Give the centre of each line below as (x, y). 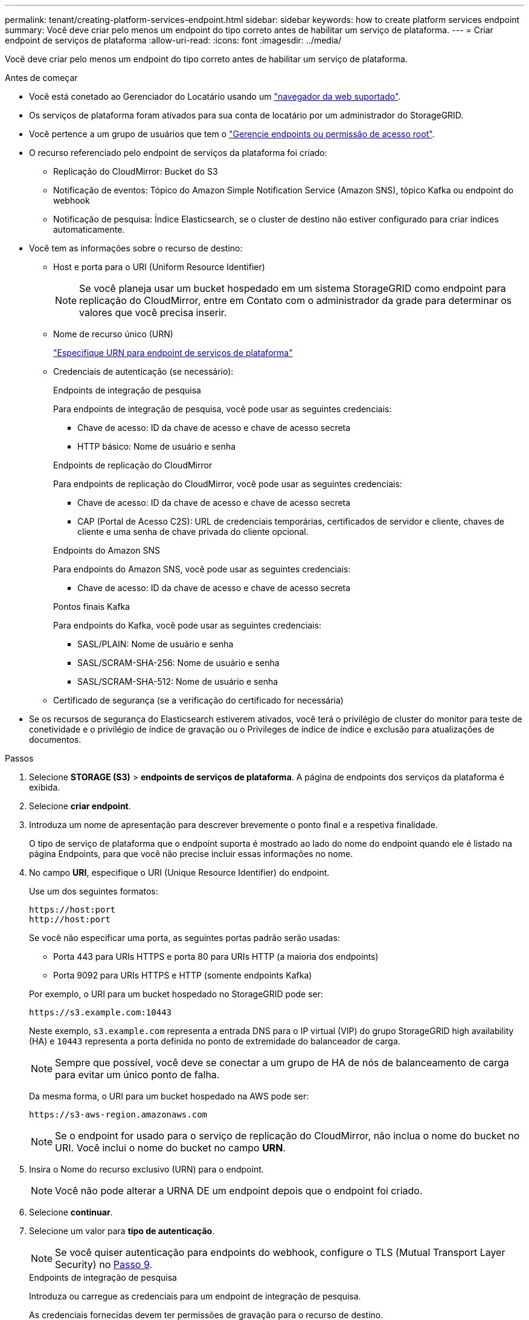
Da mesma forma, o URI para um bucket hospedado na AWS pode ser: (169, 1096)
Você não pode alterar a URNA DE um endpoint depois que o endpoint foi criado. (239, 1191)
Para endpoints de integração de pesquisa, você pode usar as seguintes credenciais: (223, 409)
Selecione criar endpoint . (80, 806)
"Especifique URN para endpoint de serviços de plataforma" (173, 353)
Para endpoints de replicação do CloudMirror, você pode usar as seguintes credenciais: (228, 484)
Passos (19, 758)
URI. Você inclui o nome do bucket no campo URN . (171, 1148)
